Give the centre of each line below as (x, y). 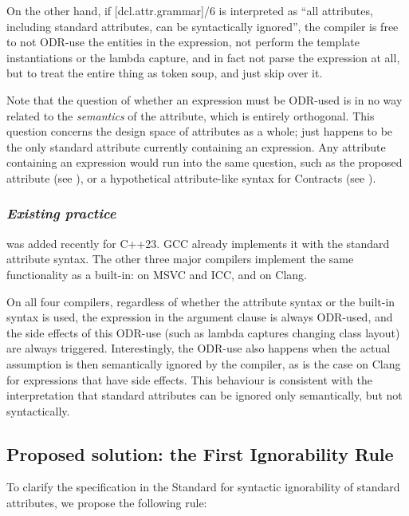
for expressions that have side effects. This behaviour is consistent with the (189, 379)
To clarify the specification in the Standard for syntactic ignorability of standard (203, 487)
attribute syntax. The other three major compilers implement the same (180, 259)
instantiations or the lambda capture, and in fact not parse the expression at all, (203, 57)
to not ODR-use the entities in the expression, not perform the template (183, 42)
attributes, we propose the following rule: (107, 503)
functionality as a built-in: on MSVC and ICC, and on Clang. (157, 274)
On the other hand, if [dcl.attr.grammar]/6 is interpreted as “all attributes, (190, 10)
